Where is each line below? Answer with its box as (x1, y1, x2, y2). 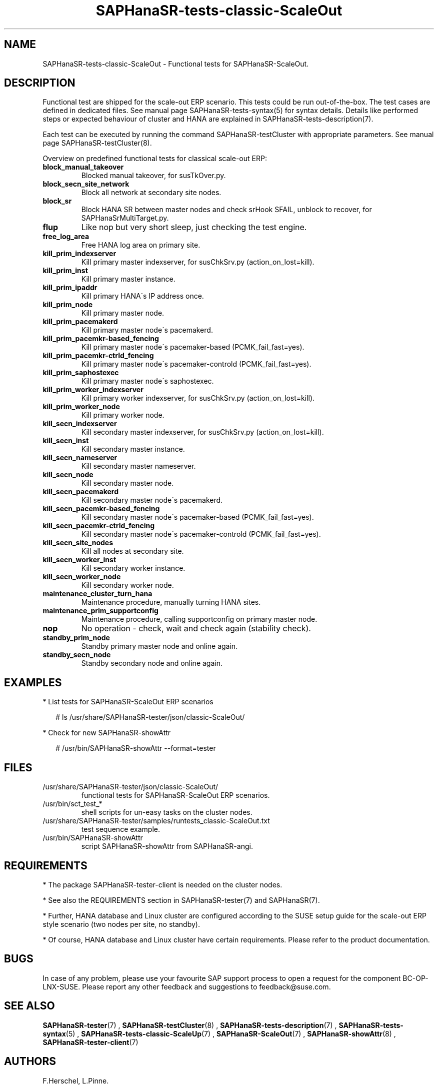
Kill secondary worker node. (81, 581, 174, 590)
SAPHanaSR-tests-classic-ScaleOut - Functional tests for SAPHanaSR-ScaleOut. (42, 59, 309, 68)
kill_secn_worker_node (42, 572, 121, 581)
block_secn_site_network (42, 180, 129, 189)
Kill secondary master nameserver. (81, 462, 196, 471)
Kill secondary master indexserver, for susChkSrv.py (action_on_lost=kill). (81, 428, 324, 437)
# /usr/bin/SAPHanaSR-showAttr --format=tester (55, 744, 216, 753)
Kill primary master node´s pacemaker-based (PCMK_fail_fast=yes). (81, 343, 304, 352)
